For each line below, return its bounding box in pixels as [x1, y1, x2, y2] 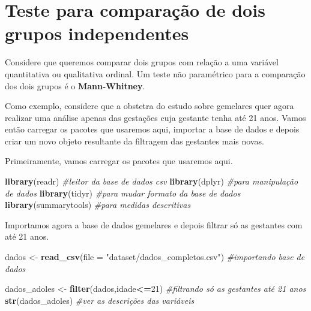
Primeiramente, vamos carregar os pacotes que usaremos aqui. [5, 155, 233, 167]
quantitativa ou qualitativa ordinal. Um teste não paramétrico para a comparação [5, 67, 306, 80]
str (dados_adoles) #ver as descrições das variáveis [5, 294, 195, 306]
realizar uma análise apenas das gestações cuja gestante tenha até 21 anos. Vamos [5, 111, 306, 123]
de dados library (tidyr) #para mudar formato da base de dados [5, 186, 241, 199]
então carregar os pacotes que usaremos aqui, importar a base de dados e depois [5, 123, 300, 135]
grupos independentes [5, 21, 189, 46]
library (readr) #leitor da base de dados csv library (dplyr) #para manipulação [5, 175, 298, 188]
